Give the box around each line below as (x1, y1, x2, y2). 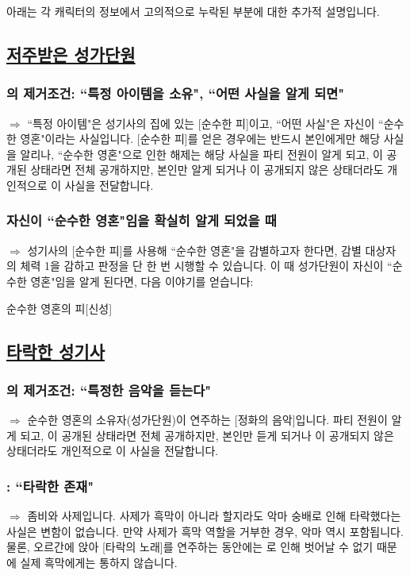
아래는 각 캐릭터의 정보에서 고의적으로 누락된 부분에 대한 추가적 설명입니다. (6, 3, 380, 19)
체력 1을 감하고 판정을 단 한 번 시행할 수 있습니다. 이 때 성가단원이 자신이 (20, 257, 384, 274)
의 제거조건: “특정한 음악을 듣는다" (6, 380, 212, 399)
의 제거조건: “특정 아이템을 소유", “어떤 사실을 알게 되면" (6, 83, 345, 103)
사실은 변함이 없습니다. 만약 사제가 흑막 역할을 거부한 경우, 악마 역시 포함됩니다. (6, 523, 404, 539)
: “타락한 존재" (6, 476, 94, 496)
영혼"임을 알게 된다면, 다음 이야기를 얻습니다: (30, 272, 254, 289)
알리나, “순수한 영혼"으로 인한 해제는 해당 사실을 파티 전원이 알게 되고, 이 (20, 145, 383, 162)
